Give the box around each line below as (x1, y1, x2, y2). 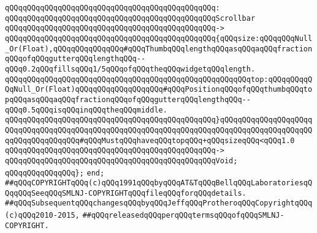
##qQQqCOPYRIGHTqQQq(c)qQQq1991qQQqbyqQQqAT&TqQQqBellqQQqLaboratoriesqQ (5, 179, 313, 188)
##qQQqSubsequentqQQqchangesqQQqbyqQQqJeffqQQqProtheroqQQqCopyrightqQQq (5, 199, 313, 208)
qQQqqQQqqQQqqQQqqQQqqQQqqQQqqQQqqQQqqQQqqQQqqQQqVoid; (5, 156, 238, 165)
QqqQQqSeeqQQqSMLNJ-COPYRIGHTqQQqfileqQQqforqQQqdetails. (5, 188, 246, 198)
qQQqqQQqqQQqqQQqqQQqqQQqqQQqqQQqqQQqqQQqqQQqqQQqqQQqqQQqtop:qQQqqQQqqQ (5, 75, 313, 84)
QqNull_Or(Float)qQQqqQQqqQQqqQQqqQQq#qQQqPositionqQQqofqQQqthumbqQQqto (5, 85, 313, 94)
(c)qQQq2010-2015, (5, 211, 80, 220)
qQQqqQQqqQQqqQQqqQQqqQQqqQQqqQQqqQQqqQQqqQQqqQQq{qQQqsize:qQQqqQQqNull (5, 34, 313, 43)
